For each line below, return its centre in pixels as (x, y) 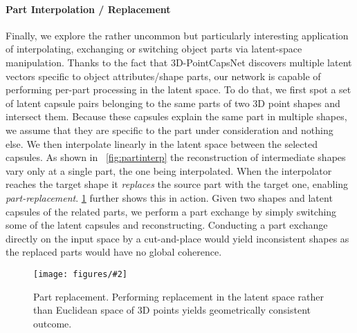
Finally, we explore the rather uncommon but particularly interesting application (177, 35)
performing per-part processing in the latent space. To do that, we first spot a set (178, 89)
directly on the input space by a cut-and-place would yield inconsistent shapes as (177, 238)
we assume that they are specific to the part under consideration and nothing (170, 130)
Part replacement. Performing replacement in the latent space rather (178, 296)
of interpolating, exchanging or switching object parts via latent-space (154, 49)
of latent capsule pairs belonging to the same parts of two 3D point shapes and (173, 103)
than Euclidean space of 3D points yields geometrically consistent (172, 310)
